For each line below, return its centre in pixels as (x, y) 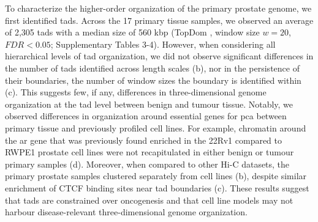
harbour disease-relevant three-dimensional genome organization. (126, 212)
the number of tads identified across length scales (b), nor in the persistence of (152, 68)
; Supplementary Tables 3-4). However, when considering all (163, 44)
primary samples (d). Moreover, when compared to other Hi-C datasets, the (147, 164)
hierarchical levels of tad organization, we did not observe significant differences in (159, 56)
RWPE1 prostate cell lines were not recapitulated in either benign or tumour (150, 152)
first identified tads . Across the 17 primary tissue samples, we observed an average (159, 20)
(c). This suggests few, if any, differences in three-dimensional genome (136, 92)
